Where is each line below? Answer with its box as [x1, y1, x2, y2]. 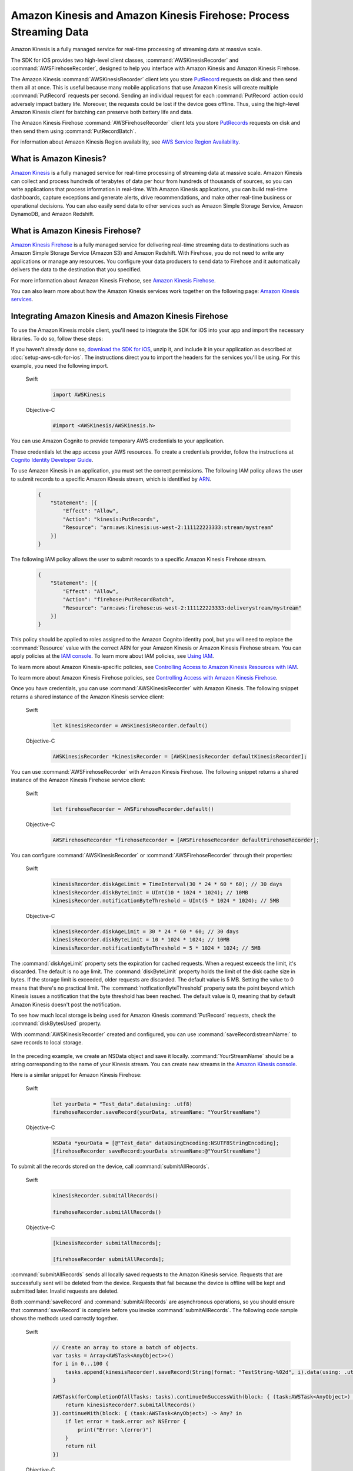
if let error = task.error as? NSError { [65, 1418, 187, 1425]
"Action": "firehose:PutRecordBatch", [62, 596, 175, 603]
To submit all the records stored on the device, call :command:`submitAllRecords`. [11, 1163, 209, 1170]
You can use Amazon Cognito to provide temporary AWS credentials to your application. [11, 437, 225, 444]
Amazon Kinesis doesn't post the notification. [11, 1001, 121, 1008]
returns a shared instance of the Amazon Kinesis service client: [11, 693, 165, 700]
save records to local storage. [11, 1039, 84, 1046]
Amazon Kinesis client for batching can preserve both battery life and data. [11, 109, 193, 116]
